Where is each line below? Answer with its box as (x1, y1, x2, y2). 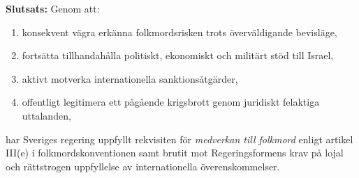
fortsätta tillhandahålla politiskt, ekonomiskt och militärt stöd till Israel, (22, 48, 334, 63)
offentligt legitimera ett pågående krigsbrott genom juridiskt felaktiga (22, 95, 320, 109)
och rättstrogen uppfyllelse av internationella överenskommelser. (6, 159, 280, 173)
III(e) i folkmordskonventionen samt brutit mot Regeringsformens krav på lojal (6, 145, 344, 160)
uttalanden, (22, 108, 71, 122)
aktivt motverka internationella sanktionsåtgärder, (22, 71, 238, 86)
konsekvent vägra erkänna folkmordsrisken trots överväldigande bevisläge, (22, 24, 337, 39)
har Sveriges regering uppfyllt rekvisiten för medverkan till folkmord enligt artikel (6, 131, 353, 146)
